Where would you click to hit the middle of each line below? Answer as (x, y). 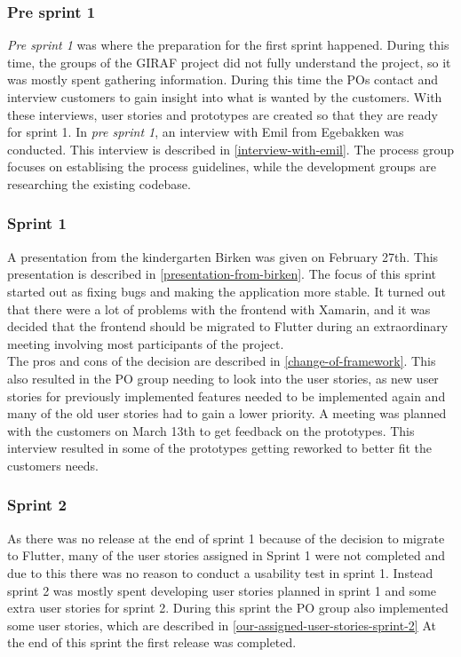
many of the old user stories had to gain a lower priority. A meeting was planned (227, 413)
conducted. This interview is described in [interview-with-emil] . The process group (231, 149)
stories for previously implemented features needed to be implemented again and (227, 396)
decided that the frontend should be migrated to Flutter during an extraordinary (228, 326)
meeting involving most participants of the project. (146, 343)
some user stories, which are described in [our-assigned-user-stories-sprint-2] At (222, 625)
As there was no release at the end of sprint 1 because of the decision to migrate (226, 538)
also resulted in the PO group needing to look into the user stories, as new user (223, 378)
